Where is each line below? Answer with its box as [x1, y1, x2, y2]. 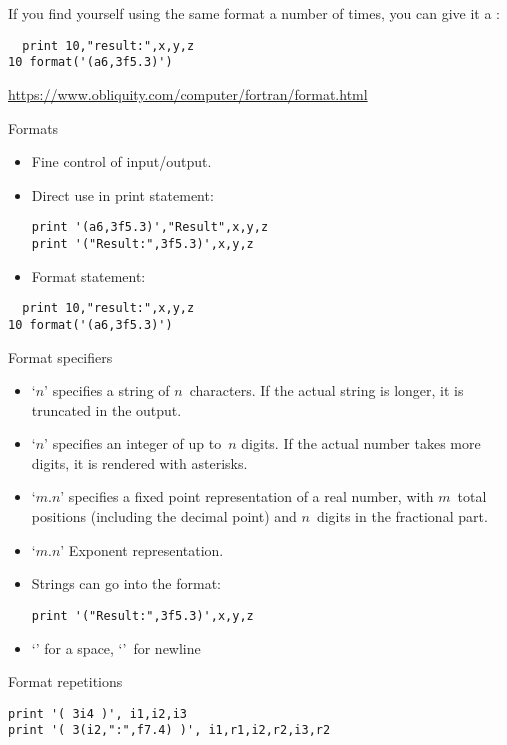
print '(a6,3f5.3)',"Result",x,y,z [31, 220, 269, 235]
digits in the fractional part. [316, 506, 488, 527]
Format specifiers [8, 346, 113, 367]
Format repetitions [8, 671, 123, 692]
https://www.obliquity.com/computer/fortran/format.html [8, 83, 368, 104]
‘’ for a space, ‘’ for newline [31, 637, 201, 658]
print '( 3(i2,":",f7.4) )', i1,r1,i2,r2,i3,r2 [8, 723, 331, 738]
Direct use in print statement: [31, 184, 214, 205]
